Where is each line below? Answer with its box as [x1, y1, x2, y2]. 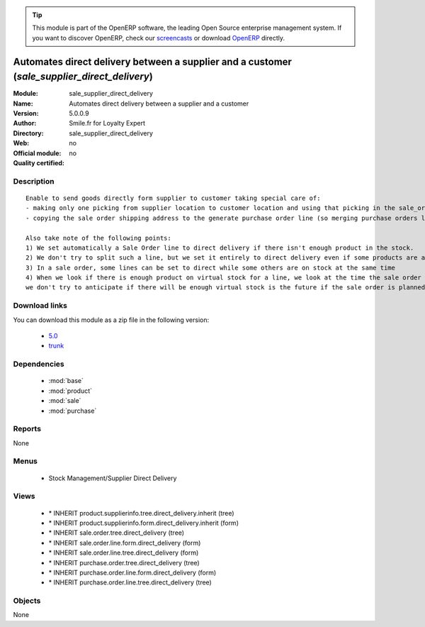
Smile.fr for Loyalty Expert [69, 119, 145, 128]
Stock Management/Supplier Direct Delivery [48, 474, 177, 482]
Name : [13, 99, 33, 108]
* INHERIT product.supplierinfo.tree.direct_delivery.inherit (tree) [48, 509, 234, 517]
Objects [13, 596, 41, 606]
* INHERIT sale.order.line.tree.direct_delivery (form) [48, 548, 199, 557]
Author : [13, 119, 37, 128]
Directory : [13, 128, 44, 138]
